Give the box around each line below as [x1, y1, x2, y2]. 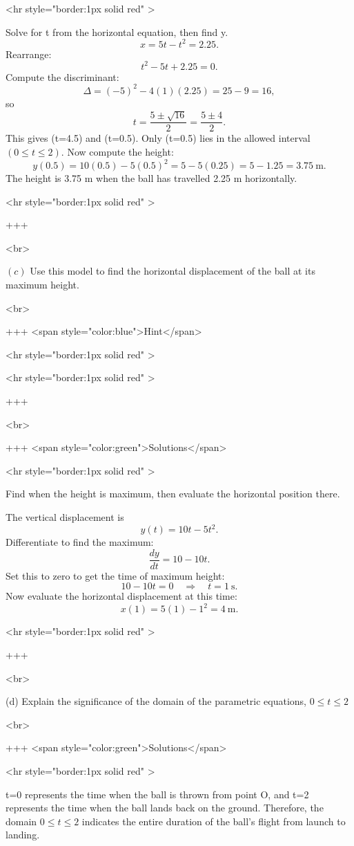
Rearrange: [6, 46, 52, 61]
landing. [6, 827, 40, 842]
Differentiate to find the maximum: [6, 535, 154, 549]
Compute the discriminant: [6, 69, 119, 84]
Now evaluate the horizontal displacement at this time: [6, 589, 237, 603]
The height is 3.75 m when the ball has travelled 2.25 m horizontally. [6, 171, 297, 185]
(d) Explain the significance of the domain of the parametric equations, [6, 694, 307, 708]
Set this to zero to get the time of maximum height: [6, 568, 225, 582]
